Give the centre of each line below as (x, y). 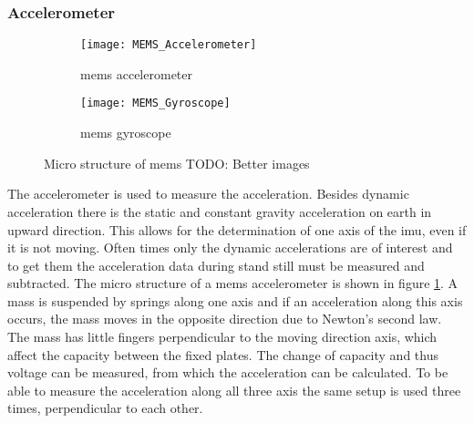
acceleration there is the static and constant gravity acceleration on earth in (220, 211)
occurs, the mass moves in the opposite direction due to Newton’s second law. (225, 319)
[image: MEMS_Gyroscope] (155, 103)
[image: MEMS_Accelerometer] (169, 45)
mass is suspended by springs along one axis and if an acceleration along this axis (235, 300)
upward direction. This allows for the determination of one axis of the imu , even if (237, 229)
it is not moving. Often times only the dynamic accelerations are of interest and (230, 248)
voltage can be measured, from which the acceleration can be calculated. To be (228, 372)
